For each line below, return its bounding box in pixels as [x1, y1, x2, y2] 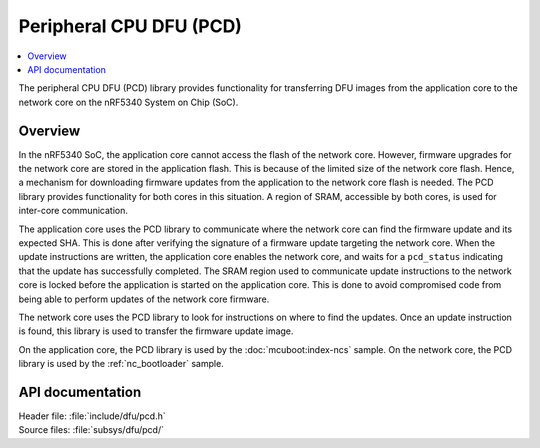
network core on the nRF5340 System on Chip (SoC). [18, 96, 239, 108]
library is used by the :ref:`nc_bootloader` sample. [18, 358, 224, 370]
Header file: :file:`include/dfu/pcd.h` [18, 410, 166, 422]
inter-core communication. [18, 205, 129, 217]
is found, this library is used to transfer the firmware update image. [18, 325, 294, 337]
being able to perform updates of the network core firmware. [18, 293, 270, 305]
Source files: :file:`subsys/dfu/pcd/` [18, 424, 165, 436]
